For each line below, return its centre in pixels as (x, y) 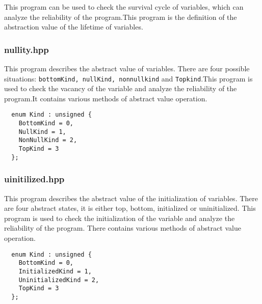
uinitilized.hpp (34, 179)
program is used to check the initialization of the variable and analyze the (120, 218)
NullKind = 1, (42, 132)
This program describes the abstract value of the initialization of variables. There (131, 198)
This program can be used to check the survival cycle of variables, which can (124, 7)
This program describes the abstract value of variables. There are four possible (127, 68)
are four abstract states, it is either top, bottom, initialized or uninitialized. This (130, 208)
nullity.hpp (27, 49)
